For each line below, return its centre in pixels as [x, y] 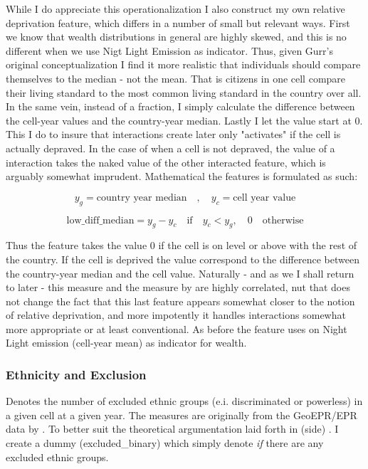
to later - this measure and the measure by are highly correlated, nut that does [178, 287]
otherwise [283, 220]
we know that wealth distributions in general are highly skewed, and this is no [176, 37]
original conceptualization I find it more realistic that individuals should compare [183, 64]
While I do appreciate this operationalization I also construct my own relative [175, 9]
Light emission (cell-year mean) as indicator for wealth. [126, 343]
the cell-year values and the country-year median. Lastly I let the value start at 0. [184, 120]
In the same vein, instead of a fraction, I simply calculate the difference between [180, 106]
